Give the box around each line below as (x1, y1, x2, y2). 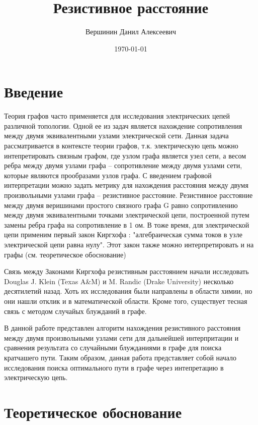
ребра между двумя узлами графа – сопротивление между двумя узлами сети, (4, 160, 242, 171)
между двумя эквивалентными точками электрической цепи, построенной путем (4, 209, 249, 220)
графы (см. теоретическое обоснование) (4, 249, 126, 259)
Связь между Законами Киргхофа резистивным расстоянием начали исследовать (4, 266, 249, 277)
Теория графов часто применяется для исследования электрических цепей (4, 111, 230, 121)
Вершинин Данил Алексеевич (85, 26, 177, 37)
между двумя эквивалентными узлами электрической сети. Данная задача (4, 130, 229, 141)
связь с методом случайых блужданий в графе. (4, 305, 147, 316)
